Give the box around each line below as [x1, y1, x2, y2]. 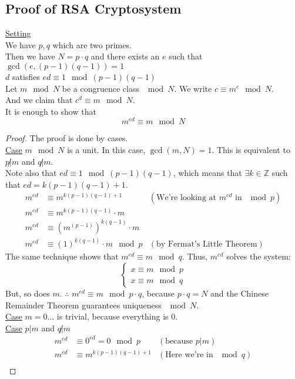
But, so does [5, 287, 50, 300]
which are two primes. [52, 38, 132, 51]
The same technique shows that [5, 250, 119, 262]
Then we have [5, 50, 55, 62]
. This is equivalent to [212, 144, 290, 156]
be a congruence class [62, 82, 140, 94]
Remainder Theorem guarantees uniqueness [5, 298, 162, 311]
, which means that [173, 167, 242, 179]
